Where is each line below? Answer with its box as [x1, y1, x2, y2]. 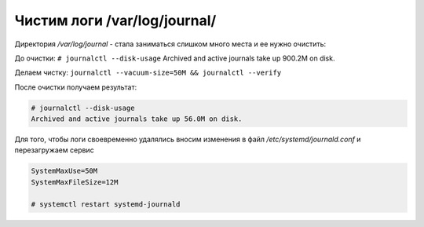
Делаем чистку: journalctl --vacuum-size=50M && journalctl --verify [14, 68, 282, 78]
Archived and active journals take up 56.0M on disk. [31, 115, 243, 123]
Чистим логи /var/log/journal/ [14, 12, 217, 29]
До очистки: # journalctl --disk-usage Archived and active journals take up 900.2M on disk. [14, 53, 335, 63]
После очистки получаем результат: [14, 82, 137, 92]
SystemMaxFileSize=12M [31, 178, 119, 186]
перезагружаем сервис [14, 145, 94, 155]
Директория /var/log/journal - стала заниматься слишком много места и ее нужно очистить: [14, 39, 327, 49]
